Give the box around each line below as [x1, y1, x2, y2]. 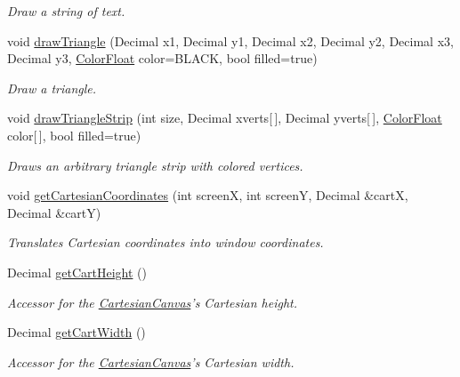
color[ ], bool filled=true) [7, 125, 141, 144]
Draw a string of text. [7, 2, 125, 20]
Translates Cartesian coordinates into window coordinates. [7, 233, 324, 252]
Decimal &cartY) [7, 203, 101, 221]
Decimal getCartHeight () [7, 262, 147, 281]
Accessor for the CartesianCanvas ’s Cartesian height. [7, 293, 298, 311]
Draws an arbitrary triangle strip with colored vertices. [7, 156, 303, 174]
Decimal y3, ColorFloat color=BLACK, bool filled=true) [7, 49, 318, 68]
